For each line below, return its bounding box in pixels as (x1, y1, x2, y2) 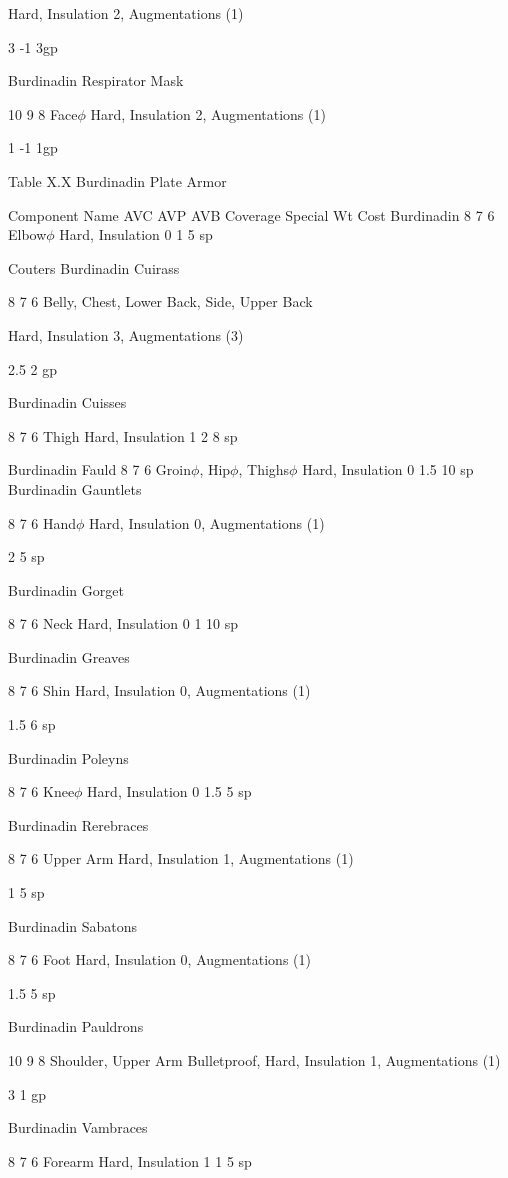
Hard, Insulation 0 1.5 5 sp (87, 781, 252, 802)
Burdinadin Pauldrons (8, 1016, 144, 1037)
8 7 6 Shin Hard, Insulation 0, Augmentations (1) (8, 680, 311, 701)
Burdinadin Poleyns (8, 747, 129, 768)
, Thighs (238, 459, 290, 480)
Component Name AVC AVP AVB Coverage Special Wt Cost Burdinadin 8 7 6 (8, 204, 495, 225)
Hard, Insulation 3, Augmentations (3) (8, 324, 244, 345)
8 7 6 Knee (8, 781, 75, 802)
